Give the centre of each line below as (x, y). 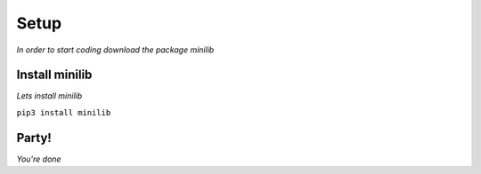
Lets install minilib (49, 96)
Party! (34, 138)
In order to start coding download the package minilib (115, 50)
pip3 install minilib (64, 112)
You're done (39, 159)
